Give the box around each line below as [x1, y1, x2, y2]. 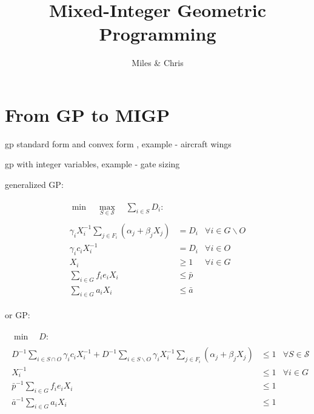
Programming [99, 21, 216, 46]
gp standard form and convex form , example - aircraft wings [5, 137, 232, 150]
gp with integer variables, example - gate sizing [5, 158, 180, 170]
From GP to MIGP [5, 102, 170, 127]
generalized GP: [5, 178, 64, 191]
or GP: [5, 309, 30, 321]
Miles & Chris [132, 56, 184, 69]
